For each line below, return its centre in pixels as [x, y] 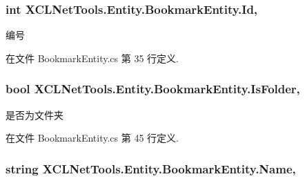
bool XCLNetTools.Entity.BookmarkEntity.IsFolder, [153, 89]
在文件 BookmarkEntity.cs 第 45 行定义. [92, 138]
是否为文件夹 [35, 114]
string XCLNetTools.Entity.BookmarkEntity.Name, [151, 168]
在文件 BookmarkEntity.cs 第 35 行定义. [92, 58]
